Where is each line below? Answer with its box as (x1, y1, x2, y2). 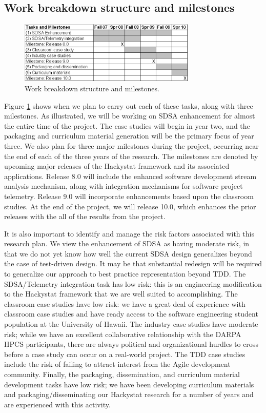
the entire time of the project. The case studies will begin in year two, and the (4, 120, 250, 131)
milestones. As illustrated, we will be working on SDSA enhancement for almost (4, 110, 255, 121)
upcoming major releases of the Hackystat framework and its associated (4, 161, 230, 171)
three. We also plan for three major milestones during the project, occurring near (4, 140, 259, 151)
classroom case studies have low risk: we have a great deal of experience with (4, 298, 245, 309)
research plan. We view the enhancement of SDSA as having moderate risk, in (4, 238, 250, 249)
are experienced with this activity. (4, 399, 111, 409)
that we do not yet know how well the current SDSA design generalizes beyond (4, 248, 252, 259)
